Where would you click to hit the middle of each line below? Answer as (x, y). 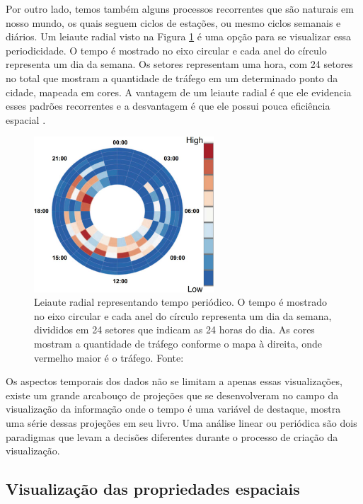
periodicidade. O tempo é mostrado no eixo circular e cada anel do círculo (166, 50)
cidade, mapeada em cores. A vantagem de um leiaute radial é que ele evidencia (179, 92)
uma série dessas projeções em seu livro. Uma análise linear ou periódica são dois (181, 423)
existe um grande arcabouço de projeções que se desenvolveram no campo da (172, 395)
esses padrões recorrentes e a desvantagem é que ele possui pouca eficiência (168, 106)
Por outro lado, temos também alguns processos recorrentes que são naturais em (180, 8)
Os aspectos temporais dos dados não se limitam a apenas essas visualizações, (174, 381)
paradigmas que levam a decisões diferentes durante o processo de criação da (172, 436)
